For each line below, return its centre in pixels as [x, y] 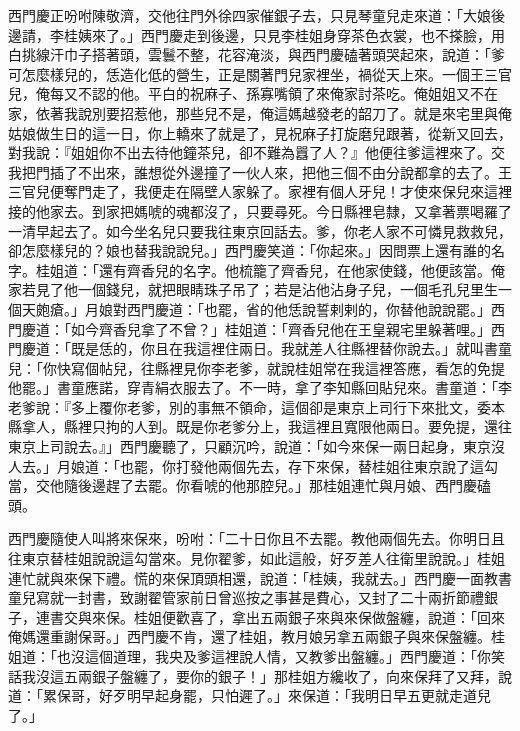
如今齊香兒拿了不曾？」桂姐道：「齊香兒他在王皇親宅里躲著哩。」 [280, 328]
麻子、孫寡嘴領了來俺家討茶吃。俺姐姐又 [336, 93]
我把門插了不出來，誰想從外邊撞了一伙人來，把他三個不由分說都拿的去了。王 [260, 171]
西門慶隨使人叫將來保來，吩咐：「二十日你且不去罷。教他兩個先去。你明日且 [256, 538]
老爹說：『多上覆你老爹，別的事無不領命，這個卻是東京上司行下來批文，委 [249, 406]
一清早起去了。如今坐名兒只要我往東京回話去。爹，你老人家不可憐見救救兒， [260, 230]
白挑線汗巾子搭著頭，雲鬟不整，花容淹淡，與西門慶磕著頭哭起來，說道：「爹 [256, 54]
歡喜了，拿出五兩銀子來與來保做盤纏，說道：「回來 [340, 616]
